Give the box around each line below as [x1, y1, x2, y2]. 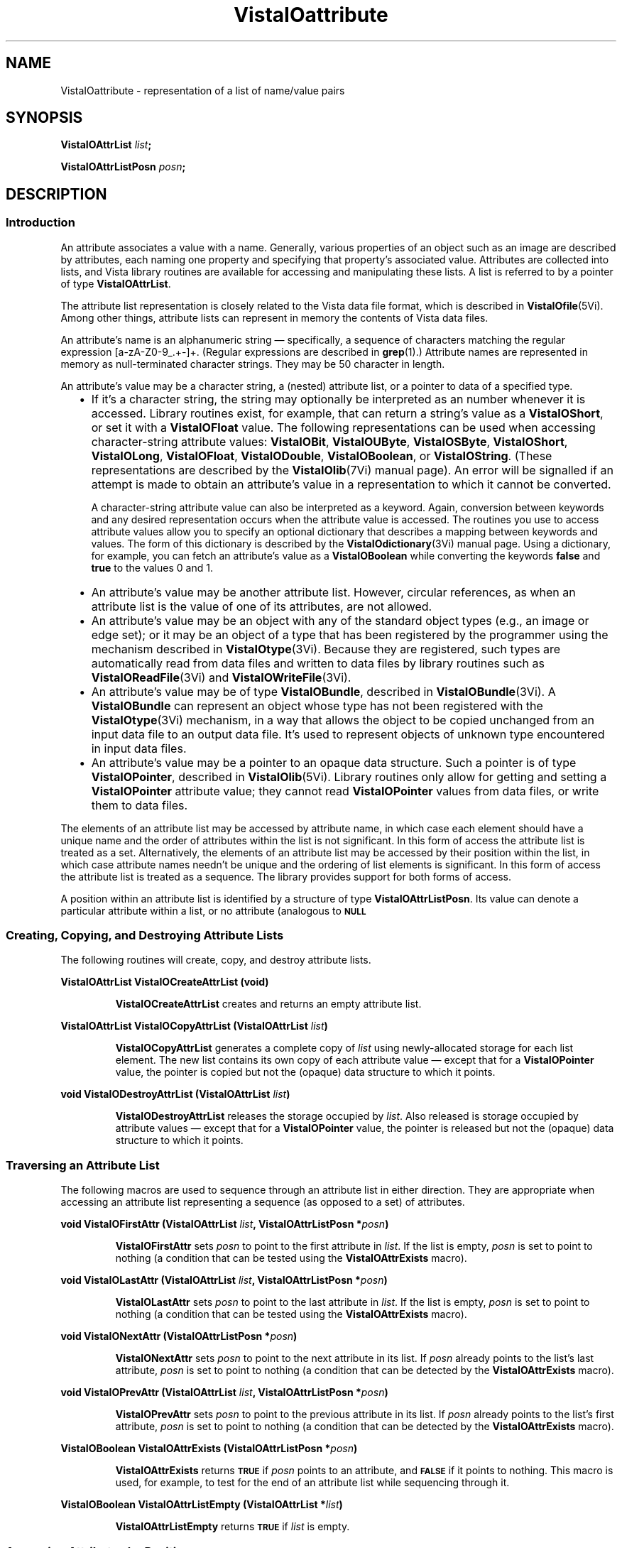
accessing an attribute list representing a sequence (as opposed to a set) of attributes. [60, 1196, 465, 1209]
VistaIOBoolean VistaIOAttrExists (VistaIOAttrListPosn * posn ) [60, 1442, 358, 1455]
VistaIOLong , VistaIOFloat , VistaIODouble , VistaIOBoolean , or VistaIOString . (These [91, 448, 552, 463]
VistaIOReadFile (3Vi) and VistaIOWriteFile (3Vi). [91, 670, 351, 685]
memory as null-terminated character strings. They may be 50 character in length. [60, 357, 445, 370]
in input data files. [91, 741, 187, 756]
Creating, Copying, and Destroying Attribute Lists [6, 928, 284, 943]
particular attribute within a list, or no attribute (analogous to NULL [60, 904, 366, 917]
